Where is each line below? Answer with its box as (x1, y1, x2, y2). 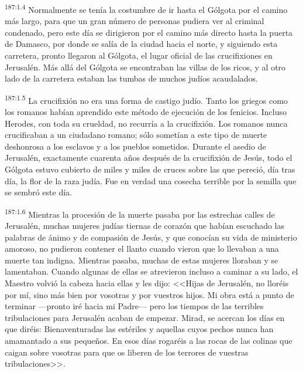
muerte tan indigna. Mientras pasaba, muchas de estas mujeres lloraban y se (5, 253, 278, 266)
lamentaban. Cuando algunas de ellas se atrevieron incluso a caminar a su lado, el (5, 265, 298, 278)
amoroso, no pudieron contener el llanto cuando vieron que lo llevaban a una (5, 242, 279, 255)
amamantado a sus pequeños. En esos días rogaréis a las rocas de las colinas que (5, 334, 292, 346)
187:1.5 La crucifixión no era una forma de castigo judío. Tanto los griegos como (5, 92, 288, 106)
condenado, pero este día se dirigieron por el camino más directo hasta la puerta (5, 26, 293, 38)
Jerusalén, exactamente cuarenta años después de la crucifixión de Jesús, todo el (5, 151, 292, 164)
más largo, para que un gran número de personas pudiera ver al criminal (5, 15, 264, 27)
